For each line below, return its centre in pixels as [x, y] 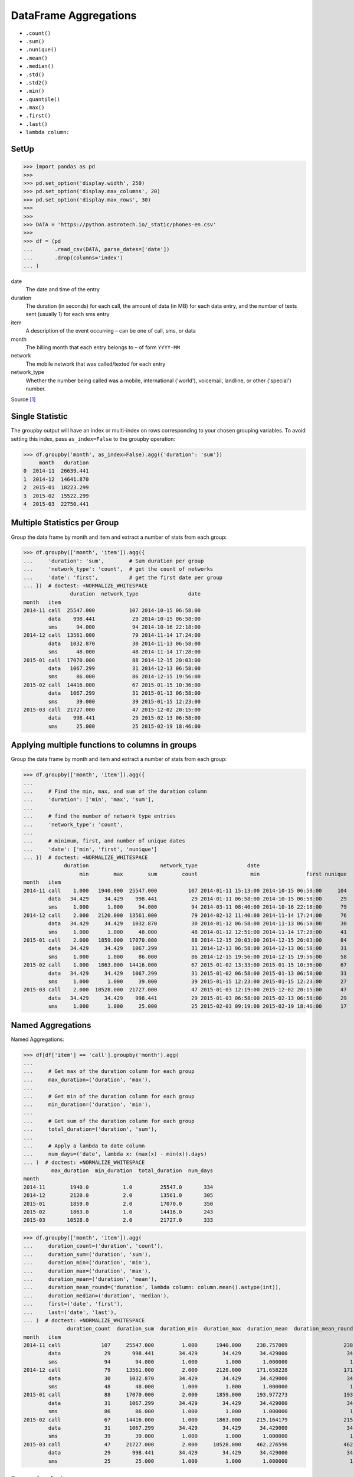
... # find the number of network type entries [100, 816]
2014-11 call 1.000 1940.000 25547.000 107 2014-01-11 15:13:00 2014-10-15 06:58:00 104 [185, 890]
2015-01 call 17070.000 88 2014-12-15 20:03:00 [112, 660]
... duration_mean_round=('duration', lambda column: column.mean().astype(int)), [153, 1287]
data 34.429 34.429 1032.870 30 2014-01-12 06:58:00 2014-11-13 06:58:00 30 [198, 924]
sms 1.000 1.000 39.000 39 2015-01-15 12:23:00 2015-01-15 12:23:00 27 [198, 981]
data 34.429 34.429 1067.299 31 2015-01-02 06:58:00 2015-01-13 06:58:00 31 [198, 973]
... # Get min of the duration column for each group [109, 1096]
